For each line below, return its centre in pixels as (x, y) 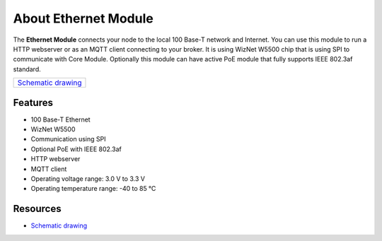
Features (33, 102)
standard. (27, 69)
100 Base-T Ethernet (61, 119)
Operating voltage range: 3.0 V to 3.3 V (88, 178)
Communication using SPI (68, 139)
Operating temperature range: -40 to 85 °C (93, 189)
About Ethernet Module (83, 18)
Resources (37, 209)
